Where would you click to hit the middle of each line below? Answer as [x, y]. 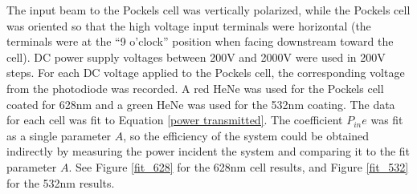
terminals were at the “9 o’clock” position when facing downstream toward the [200, 41]
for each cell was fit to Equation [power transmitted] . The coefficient [175, 120]
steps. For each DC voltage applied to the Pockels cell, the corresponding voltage [206, 73]
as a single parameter [59, 135]
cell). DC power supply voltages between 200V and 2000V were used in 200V [196, 57]
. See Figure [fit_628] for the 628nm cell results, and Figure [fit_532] [239, 166]
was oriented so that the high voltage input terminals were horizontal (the [189, 25]
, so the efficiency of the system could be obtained [246, 135]
